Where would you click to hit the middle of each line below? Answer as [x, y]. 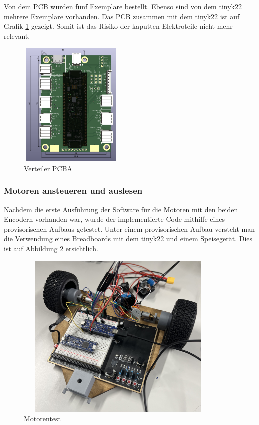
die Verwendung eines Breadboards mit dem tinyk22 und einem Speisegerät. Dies [128, 238]
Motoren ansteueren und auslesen [73, 191]
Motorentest [43, 418]
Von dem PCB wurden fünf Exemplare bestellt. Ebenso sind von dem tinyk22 [123, 6]
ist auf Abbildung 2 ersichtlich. [51, 248]
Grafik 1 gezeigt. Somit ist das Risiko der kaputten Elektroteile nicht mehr [118, 26]
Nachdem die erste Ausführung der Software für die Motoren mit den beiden [121, 209]
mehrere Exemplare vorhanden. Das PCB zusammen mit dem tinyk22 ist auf [122, 16]
